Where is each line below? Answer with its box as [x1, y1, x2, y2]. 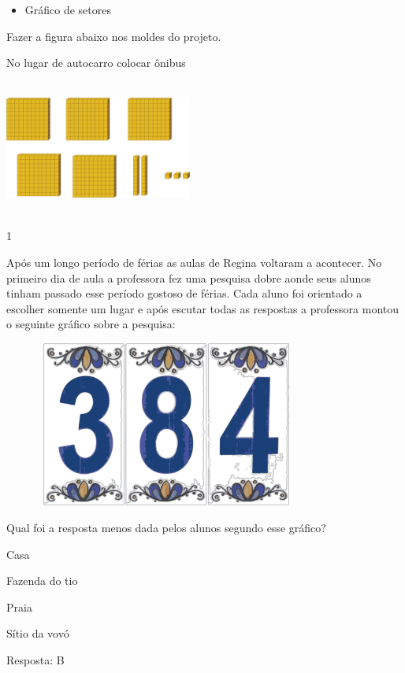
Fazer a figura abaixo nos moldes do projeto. [6, 28, 221, 44]
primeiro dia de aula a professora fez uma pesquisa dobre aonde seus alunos [6, 269, 371, 286]
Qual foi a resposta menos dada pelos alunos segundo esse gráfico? [6, 519, 326, 535]
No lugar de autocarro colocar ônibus [6, 54, 186, 71]
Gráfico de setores [24, 2, 111, 17]
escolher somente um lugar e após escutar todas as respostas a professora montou [6, 300, 399, 316]
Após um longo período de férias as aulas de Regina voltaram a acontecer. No [6, 253, 382, 270]
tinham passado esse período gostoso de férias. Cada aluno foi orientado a [6, 285, 362, 301]
